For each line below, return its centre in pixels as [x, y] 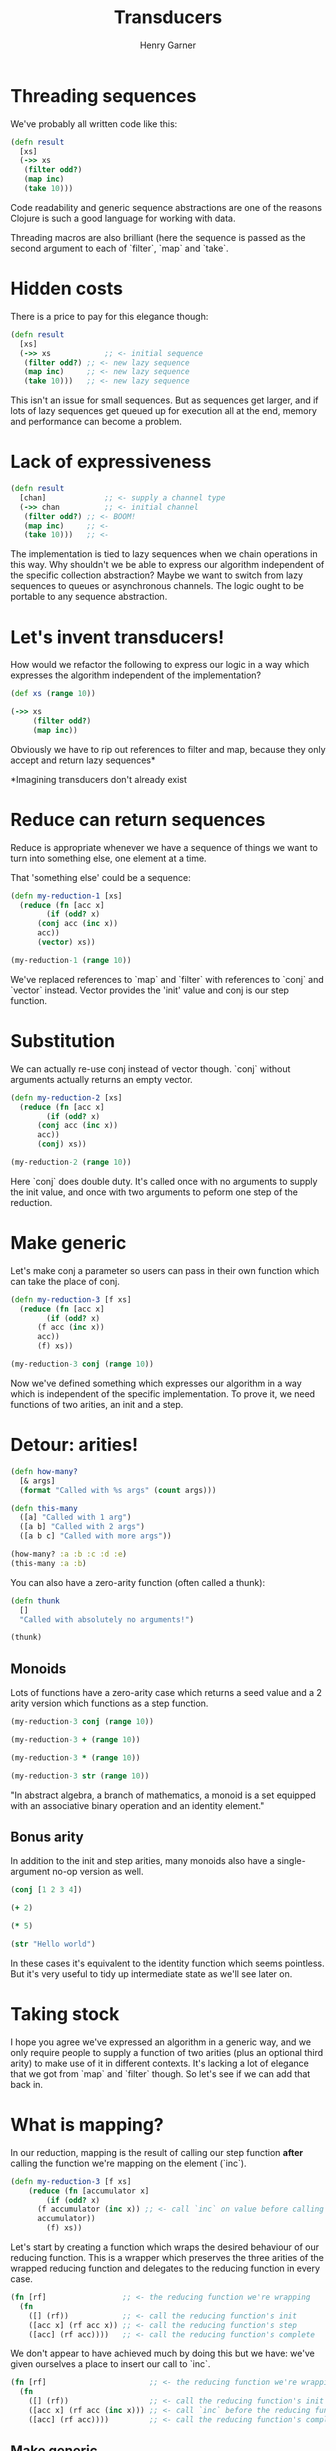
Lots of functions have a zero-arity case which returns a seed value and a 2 [166, 1693]
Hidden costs [66, 288]
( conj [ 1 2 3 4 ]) [46, 1890]
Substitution [63, 1041]
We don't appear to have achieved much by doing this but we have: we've [162, 2353]
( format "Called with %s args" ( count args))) [118, 1490]
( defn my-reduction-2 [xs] [66, 1097]
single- [291, 1861]
